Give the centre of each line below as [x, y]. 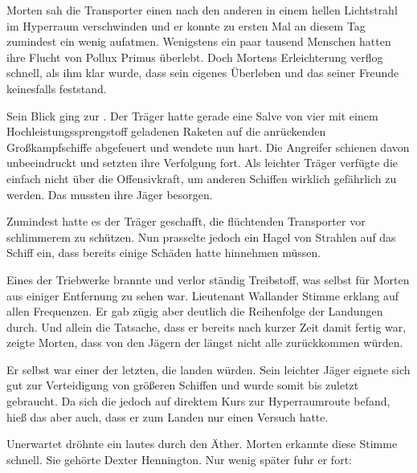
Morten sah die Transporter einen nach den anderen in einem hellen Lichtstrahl [202, 10]
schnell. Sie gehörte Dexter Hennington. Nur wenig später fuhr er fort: [179, 459]
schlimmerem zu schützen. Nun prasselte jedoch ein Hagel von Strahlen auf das [201, 236]
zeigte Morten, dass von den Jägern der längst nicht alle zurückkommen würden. [205, 343]
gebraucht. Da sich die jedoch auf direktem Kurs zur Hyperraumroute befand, [198, 401]
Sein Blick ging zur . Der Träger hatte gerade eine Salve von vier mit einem [192, 115]
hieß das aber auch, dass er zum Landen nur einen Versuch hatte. [168, 416]
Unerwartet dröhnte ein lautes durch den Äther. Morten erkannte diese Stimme [202, 444]
